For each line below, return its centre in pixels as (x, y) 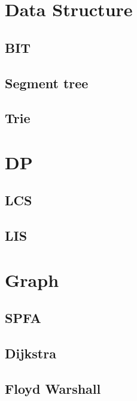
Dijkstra (31, 353)
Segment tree (47, 83)
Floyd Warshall (53, 388)
